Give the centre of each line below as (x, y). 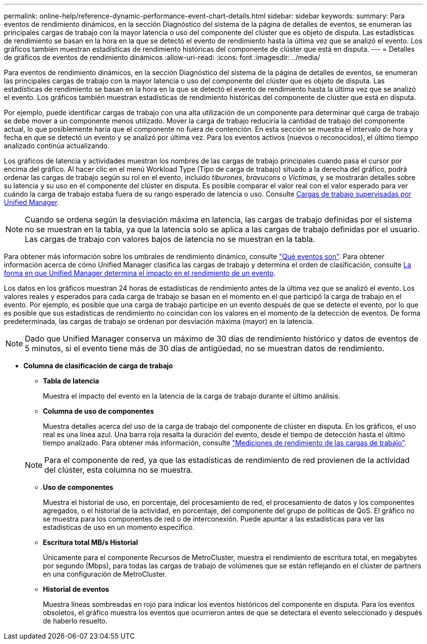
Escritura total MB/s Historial (90, 542)
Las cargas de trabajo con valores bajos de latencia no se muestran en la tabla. (170, 239)
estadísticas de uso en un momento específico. (119, 527)
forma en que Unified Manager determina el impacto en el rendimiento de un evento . (140, 273)
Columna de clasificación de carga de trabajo (98, 366)
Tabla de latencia (71, 381)
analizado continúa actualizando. (57, 146)
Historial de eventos (76, 589)
